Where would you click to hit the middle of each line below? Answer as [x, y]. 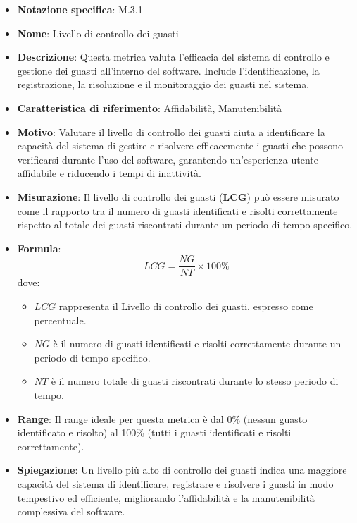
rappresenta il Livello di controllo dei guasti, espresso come [186, 306]
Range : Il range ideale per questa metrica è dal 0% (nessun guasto [162, 418]
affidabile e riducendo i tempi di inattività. [109, 173]
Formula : [39, 248]
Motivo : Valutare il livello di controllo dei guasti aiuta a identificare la [171, 131]
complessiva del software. [71, 511]
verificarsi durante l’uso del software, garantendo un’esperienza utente [168, 159]
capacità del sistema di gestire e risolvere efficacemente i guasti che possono [180, 146]
